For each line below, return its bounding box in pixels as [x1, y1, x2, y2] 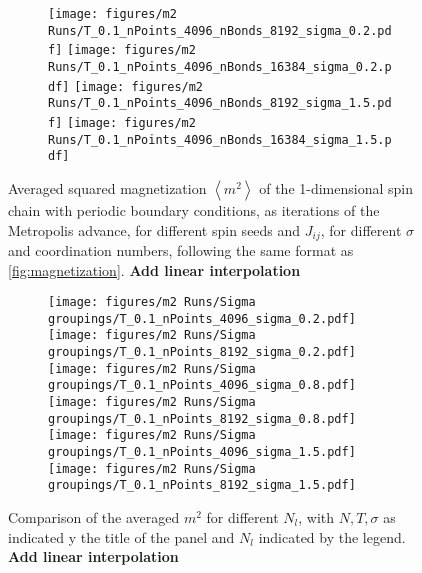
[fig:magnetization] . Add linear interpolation [8, 259, 301, 280]
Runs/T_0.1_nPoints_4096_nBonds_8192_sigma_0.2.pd [48, 23, 392, 38]
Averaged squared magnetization [8, 177, 207, 198]
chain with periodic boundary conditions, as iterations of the [8, 199, 380, 220]
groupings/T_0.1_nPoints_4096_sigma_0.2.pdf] [48, 311, 356, 326]
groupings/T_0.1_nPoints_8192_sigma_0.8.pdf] [48, 411, 356, 426]
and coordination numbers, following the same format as [8, 239, 354, 260]
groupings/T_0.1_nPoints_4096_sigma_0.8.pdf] [48, 378, 356, 393]
